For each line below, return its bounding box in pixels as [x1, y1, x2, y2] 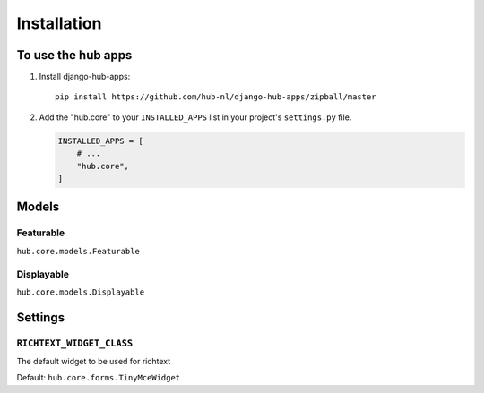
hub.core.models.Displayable [16, 286, 145, 297]
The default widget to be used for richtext [16, 356, 171, 367]
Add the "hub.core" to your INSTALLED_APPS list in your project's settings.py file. [39, 112, 352, 123]
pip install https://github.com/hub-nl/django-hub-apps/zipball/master [55, 92, 376, 102]
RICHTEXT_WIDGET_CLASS [16, 337, 134, 349]
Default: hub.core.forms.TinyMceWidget [16, 372, 181, 383]
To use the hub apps [16, 47, 133, 63]
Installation [16, 13, 102, 33]
